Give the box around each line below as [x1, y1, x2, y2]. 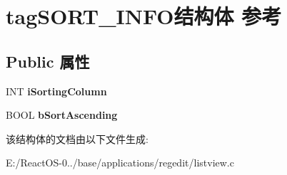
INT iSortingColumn [6, 83, 107, 98]
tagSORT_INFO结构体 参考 [6, 1, 282, 31]
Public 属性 [6, 50, 90, 72]
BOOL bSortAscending [6, 107, 118, 122]
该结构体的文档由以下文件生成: [6, 131, 148, 146]
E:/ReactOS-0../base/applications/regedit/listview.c [6, 155, 234, 170]
